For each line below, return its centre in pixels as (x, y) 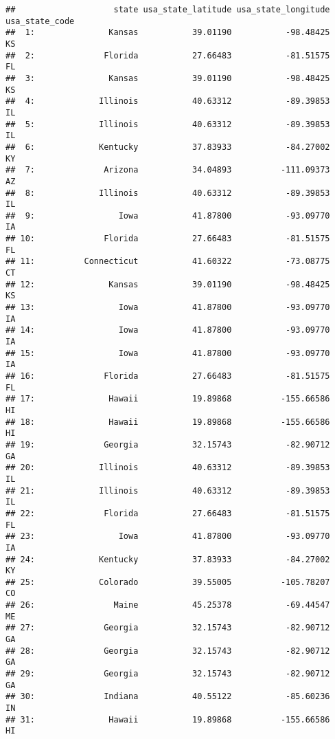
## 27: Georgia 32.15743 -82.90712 (168, 628)
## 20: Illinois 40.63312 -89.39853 (168, 468)
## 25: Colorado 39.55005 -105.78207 (168, 582)
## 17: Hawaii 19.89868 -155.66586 (168, 399)
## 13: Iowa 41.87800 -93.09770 (168, 308)
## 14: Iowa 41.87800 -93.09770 (168, 330)
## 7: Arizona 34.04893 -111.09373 (168, 170)
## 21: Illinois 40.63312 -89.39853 (168, 490)
